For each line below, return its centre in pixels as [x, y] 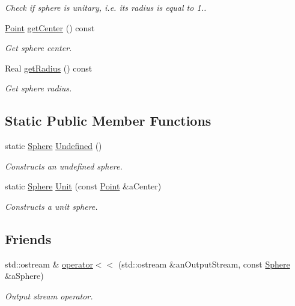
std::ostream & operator [49, 264]
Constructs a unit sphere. [51, 206]
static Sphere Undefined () [53, 146]
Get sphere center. [38, 48]
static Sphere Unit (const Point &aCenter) [83, 186]
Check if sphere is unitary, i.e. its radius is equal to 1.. [106, 7]
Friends [28, 238]
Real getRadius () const [49, 68]
